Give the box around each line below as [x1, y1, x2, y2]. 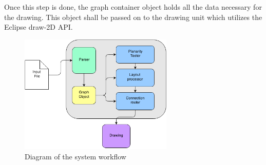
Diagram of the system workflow [25, 151, 126, 161]
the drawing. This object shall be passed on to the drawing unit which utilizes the [4, 11, 262, 22]
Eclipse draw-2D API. [4, 22, 73, 32]
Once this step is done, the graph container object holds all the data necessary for [4, 2, 262, 12]
